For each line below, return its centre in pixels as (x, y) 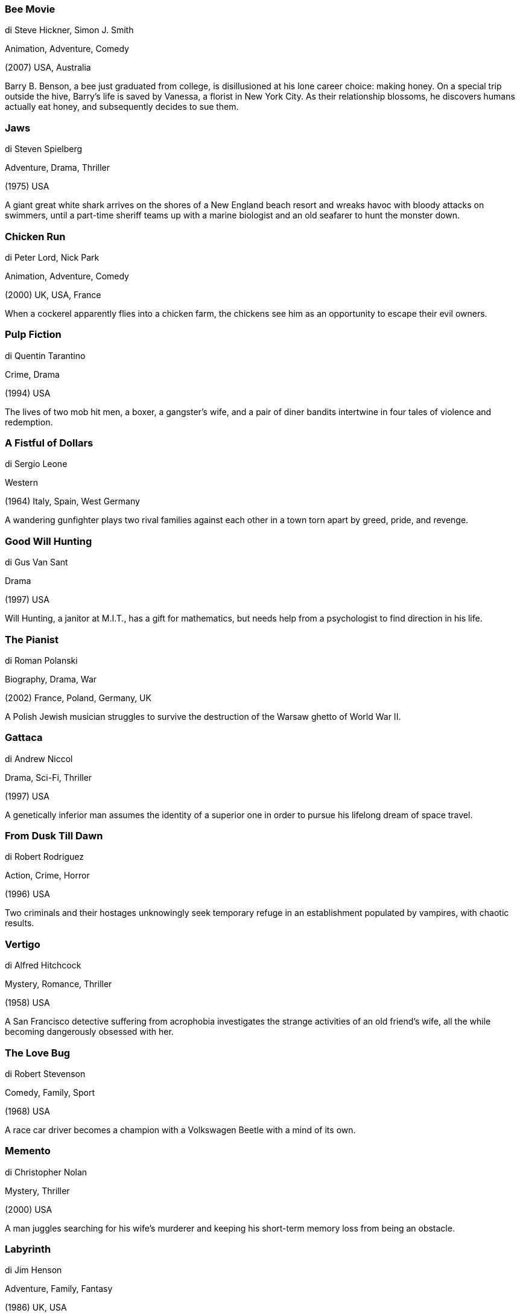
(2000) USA (29, 1209)
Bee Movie (30, 9)
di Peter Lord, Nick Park (52, 257)
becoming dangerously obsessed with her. (89, 1032)
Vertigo (23, 944)
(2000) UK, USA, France (53, 294)
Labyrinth (28, 1249)
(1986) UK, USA (36, 1308)
